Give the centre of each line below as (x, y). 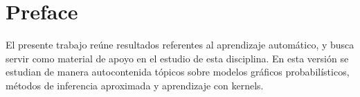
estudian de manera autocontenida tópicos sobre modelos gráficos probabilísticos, (178, 72)
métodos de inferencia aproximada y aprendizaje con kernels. (135, 85)
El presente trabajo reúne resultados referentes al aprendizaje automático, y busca (180, 45)
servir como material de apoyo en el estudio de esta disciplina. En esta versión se (177, 58)
